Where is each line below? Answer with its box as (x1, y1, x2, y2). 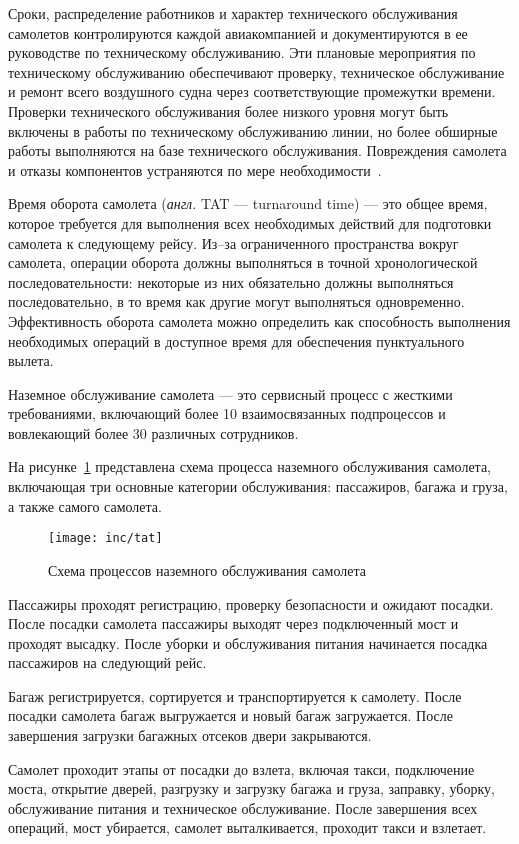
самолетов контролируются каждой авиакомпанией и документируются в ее (8, 22, 468, 43)
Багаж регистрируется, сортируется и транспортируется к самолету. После (8, 685, 462, 706)
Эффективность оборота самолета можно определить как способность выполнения (8, 310, 511, 331)
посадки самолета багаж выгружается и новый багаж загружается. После (8, 705, 453, 726)
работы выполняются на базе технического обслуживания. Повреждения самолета (8, 140, 507, 161)
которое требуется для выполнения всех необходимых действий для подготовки (8, 212, 492, 233)
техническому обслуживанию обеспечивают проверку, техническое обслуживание (8, 61, 505, 82)
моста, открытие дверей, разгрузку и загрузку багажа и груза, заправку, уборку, (8, 778, 495, 799)
